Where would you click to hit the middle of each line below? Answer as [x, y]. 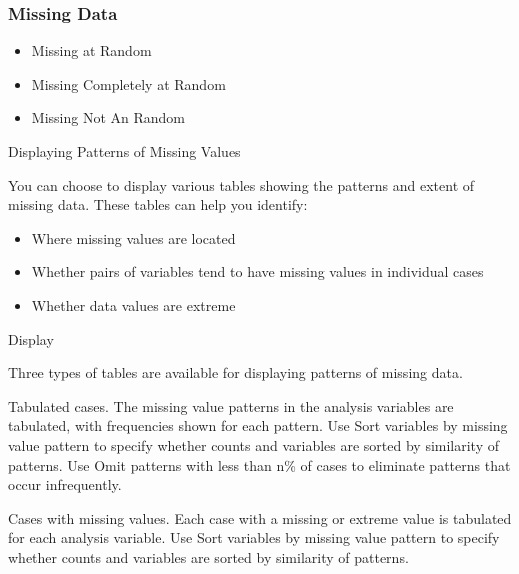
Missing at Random [91, 50]
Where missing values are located [133, 237]
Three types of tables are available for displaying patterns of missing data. [235, 372]
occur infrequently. [65, 484]
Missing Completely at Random [128, 83]
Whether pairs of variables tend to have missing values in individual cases [257, 271]
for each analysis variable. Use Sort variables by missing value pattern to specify [254, 537]
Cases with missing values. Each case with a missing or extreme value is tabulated [260, 517]
